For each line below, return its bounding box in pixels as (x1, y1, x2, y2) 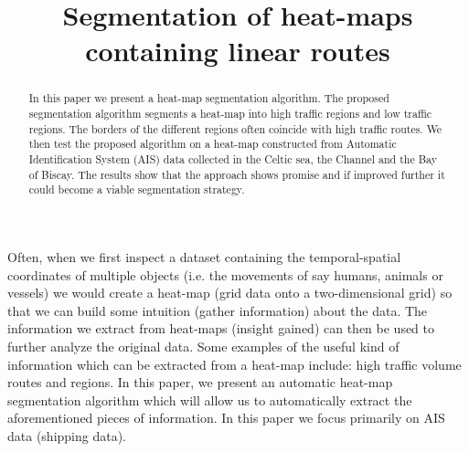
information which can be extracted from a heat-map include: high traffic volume (7, 354, 462, 373)
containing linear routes (85, 32, 390, 69)
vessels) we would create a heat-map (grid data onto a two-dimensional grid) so (7, 283, 453, 302)
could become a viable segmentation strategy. (28, 182, 245, 197)
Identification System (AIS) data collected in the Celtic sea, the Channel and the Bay (28, 151, 437, 166)
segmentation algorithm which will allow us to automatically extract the (7, 390, 412, 409)
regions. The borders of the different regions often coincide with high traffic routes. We (28, 121, 442, 136)
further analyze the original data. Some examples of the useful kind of (7, 336, 400, 355)
